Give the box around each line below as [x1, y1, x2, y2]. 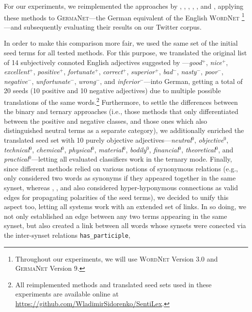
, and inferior [100, 76, 140, 86]
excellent [4, 66, 30, 77]
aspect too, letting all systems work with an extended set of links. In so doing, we [4, 201, 246, 212]
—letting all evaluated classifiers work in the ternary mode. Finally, [31, 154, 232, 164]
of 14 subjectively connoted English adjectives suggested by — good [4, 57, 202, 67]
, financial [149, 144, 179, 154]
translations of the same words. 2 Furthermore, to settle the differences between [4, 96, 238, 107]
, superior [126, 66, 155, 77]
